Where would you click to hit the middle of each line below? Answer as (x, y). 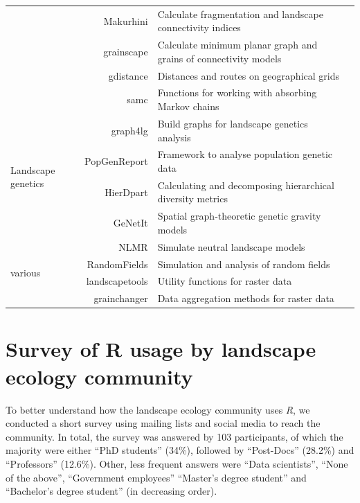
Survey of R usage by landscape (161, 349)
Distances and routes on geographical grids (248, 75)
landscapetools (117, 281)
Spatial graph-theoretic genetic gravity (239, 216)
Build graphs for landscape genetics (233, 123)
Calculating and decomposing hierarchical (246, 185)
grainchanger (121, 298)
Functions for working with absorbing (237, 92)
